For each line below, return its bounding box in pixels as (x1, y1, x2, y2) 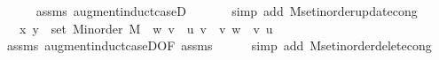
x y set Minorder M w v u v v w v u (19, 19, 273, 37)
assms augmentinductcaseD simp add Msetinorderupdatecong (35, 2, 418, 19)
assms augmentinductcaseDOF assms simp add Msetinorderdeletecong (6, 36, 432, 55)
